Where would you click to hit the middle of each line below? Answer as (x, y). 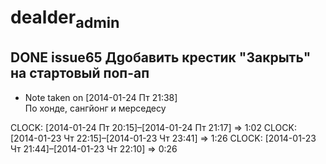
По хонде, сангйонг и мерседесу (95, 108)
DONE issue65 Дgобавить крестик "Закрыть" (161, 57)
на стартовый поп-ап (80, 73)
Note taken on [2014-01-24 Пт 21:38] (101, 97)
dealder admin (65, 19)
